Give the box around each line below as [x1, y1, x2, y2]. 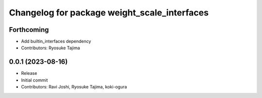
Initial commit [21, 77, 48, 83]
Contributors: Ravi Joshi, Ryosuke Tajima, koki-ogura [21, 84, 127, 90]
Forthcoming [9, 26, 49, 34]
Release [21, 70, 37, 76]
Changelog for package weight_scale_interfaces [9, 7, 209, 18]
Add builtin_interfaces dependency [21, 39, 92, 44]
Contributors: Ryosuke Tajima [21, 45, 80, 51]
